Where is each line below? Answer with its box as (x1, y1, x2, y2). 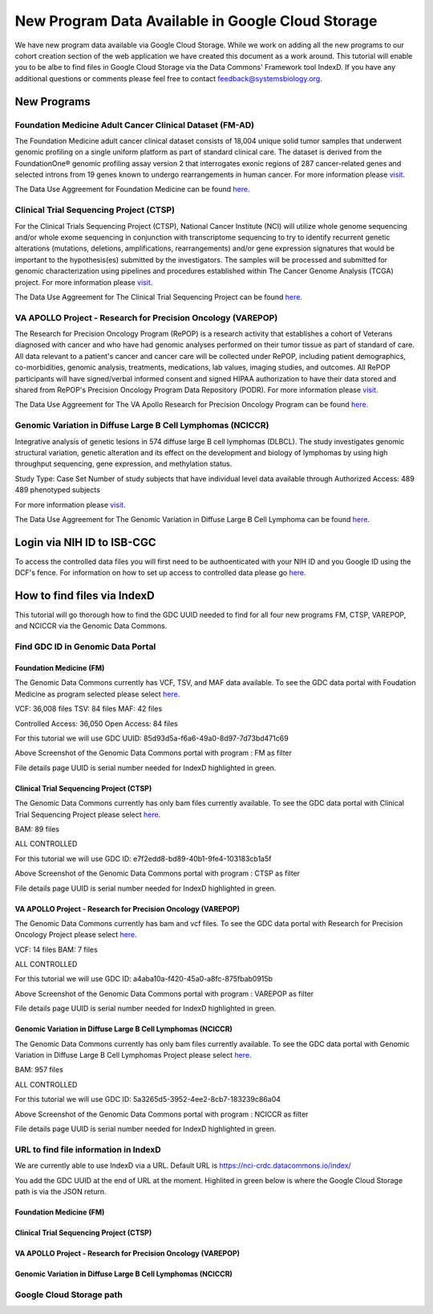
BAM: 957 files (14, 1065, 63, 1075)
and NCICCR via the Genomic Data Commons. (14, 621, 168, 630)
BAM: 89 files (14, 824, 60, 834)
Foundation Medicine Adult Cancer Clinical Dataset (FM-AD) (14, 119, 255, 130)
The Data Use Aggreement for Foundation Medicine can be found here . (14, 185, 250, 194)
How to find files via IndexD (14, 589, 156, 602)
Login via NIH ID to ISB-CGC (14, 535, 156, 549)
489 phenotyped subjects (14, 485, 100, 495)
